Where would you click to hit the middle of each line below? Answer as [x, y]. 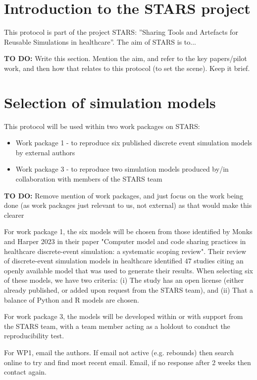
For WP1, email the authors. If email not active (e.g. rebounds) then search [119, 352]
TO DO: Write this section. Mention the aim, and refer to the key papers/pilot [126, 58]
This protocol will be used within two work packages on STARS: [102, 126]
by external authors [45, 152]
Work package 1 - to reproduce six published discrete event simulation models [134, 143]
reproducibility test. [34, 336]
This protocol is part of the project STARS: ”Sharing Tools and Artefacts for [121, 32]
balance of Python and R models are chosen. [72, 299]
